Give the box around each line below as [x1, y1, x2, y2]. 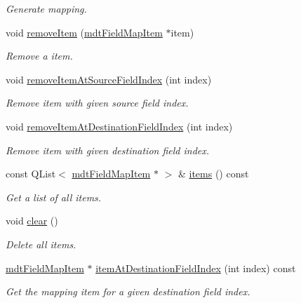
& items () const [178, 166, 249, 181]
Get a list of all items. [6, 189, 102, 204]
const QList [6, 166, 56, 181]
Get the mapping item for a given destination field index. [6, 284, 250, 299]
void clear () [6, 213, 58, 228]
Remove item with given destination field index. [6, 142, 210, 157]
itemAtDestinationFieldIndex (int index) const [95, 260, 296, 275]
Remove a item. [6, 48, 73, 63]
